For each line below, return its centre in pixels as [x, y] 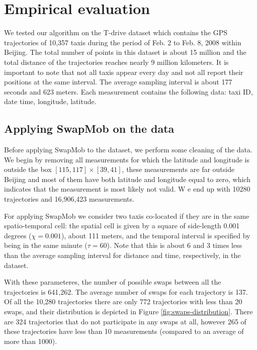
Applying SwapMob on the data [89, 128]
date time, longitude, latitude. [50, 101]
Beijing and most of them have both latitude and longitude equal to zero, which [127, 179]
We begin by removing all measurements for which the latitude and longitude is [127, 159]
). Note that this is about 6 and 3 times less [175, 245]
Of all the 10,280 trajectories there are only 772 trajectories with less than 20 [123, 301]
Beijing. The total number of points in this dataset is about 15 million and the [125, 52]
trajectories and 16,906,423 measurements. [69, 199]
